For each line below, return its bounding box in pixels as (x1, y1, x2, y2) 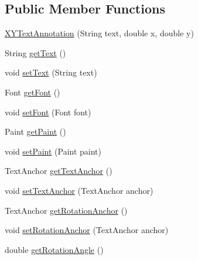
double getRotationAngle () (5, 243, 104, 255)
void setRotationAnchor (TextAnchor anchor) (5, 224, 169, 236)
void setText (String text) (5, 66, 97, 78)
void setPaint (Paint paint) (5, 145, 102, 157)
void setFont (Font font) (5, 105, 91, 118)
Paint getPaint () (5, 125, 66, 138)
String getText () (5, 46, 66, 59)
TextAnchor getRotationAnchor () (5, 204, 128, 216)
